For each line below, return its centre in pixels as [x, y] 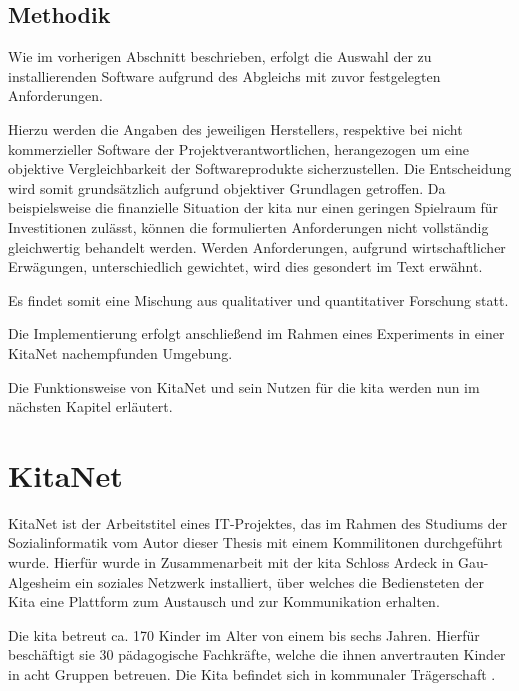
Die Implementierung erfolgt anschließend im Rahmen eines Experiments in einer [256, 333]
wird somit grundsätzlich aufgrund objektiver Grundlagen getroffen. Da [227, 187]
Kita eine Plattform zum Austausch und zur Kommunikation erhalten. [224, 601]
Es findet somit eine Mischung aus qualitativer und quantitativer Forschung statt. [258, 299]
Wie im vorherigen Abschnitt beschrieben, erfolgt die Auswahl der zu [220, 56]
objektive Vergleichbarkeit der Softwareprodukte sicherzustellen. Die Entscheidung [260, 168]
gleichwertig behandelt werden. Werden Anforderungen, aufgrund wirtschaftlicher [257, 246]
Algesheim [39, 581]
